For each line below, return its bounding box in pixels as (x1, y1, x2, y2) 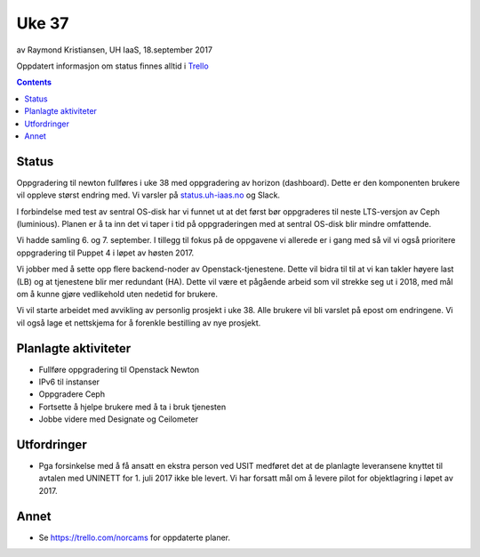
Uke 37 (16, 13, 69, 33)
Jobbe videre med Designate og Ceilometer (38, 414, 199, 424)
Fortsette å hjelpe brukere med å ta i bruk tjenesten (38, 401, 227, 412)
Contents (16, 77, 52, 88)
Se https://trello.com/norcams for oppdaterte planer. (38, 532, 231, 543)
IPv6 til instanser (38, 376, 100, 387)
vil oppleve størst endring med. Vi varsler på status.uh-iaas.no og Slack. (16, 190, 280, 200)
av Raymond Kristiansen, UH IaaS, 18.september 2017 (16, 44, 213, 55)
